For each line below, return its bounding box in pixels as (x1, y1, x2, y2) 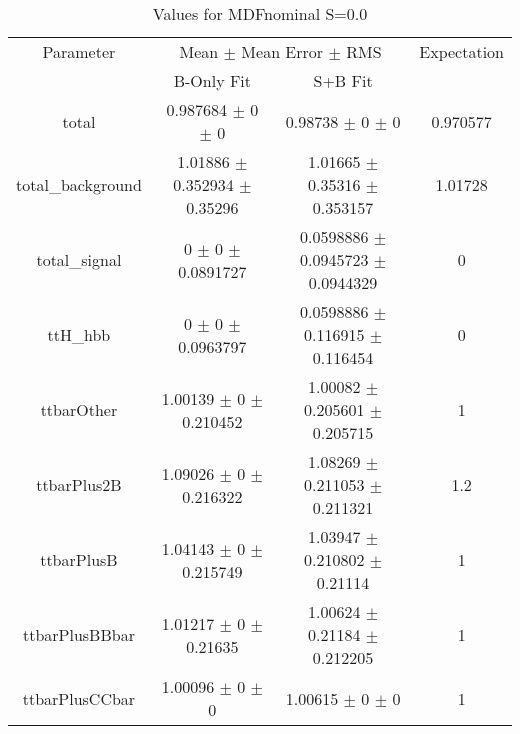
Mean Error (241, 40, 324, 63)
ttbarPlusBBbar (22, 623, 135, 646)
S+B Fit (313, 69, 373, 92)
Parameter (42, 40, 116, 63)
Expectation (419, 40, 504, 63)
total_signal (36, 248, 122, 271)
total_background (16, 173, 142, 196)
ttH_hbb (47, 323, 111, 346)
